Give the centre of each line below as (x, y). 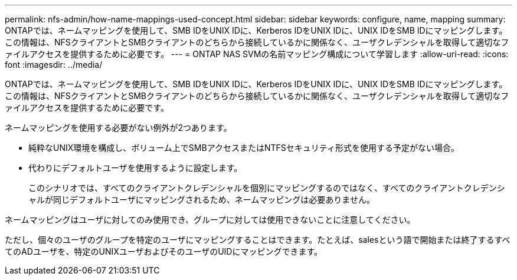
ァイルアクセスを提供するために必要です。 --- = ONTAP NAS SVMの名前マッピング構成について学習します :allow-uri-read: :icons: (257, 54)
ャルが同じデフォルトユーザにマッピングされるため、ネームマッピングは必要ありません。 (202, 200)
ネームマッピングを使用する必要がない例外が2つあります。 (118, 128)
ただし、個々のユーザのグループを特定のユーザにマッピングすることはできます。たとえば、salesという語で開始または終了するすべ (258, 240)
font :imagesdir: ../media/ (54, 65)
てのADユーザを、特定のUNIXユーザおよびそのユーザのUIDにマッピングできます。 (164, 251)
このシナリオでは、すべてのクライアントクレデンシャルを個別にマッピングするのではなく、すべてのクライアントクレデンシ (267, 188)
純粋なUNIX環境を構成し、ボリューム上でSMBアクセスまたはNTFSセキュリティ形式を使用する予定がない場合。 (244, 148)
